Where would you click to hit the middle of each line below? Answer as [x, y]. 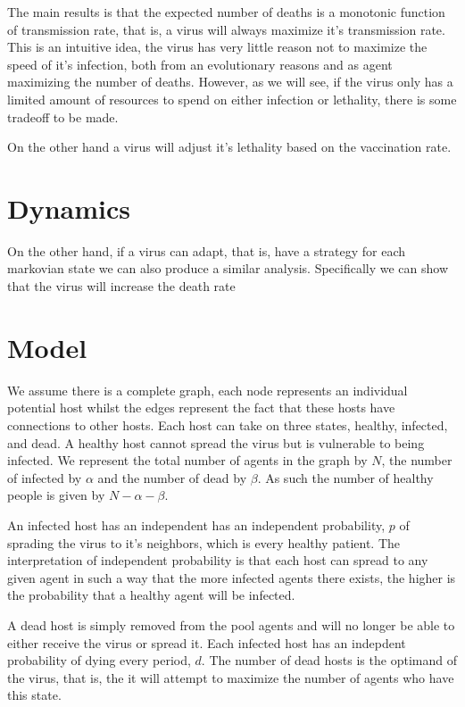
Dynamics [69, 208]
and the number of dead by [172, 477]
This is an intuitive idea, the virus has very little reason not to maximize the [217, 47]
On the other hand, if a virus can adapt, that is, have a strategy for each [207, 250]
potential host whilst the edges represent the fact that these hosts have [201, 408]
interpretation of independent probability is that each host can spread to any [218, 560]
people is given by [56, 495]
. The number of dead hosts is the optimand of [329, 660]
